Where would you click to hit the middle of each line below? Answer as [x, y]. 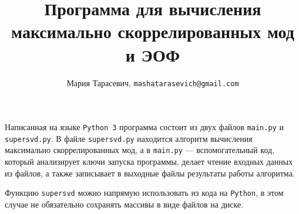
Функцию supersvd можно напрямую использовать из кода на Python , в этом [144, 193]
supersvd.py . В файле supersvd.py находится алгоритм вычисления [129, 138]
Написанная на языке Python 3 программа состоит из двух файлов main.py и [144, 127]
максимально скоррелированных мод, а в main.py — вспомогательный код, [140, 150]
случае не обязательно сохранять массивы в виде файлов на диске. [124, 204]
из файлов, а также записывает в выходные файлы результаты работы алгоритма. [150, 173]
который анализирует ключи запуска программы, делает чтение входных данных [149, 162]
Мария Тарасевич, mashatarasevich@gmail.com [153, 82]
